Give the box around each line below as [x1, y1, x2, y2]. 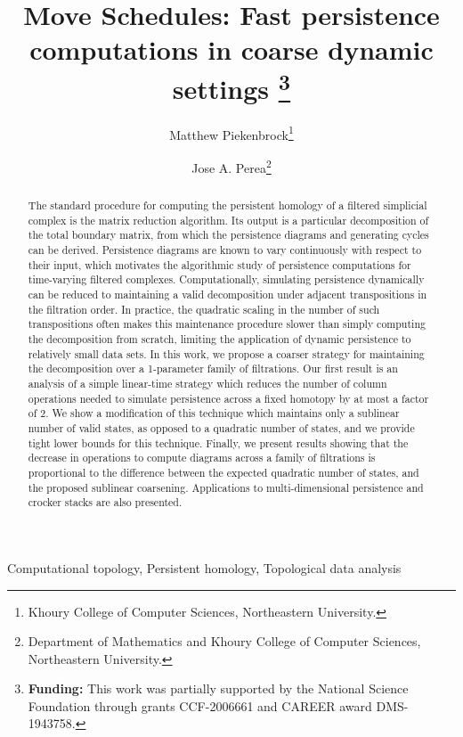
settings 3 [172, 66, 291, 106]
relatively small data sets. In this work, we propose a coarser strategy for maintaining [28, 346, 425, 361]
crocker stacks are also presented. [28, 495, 183, 510]
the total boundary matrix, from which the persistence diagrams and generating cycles [28, 227, 429, 242]
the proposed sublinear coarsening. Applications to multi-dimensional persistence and [28, 479, 424, 495]
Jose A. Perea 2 [191, 156, 272, 176]
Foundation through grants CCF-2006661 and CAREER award [28, 696, 372, 715]
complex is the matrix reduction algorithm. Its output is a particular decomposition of [28, 212, 429, 227]
